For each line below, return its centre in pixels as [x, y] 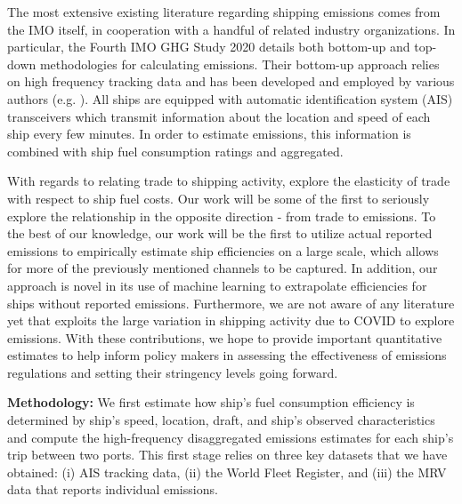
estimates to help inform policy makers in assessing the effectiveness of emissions [227, 355]
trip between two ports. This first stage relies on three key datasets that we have [227, 455]
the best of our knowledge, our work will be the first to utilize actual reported [220, 233]
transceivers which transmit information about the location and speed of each [219, 116]
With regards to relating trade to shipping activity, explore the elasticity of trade [229, 181]
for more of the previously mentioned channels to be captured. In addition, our [223, 268]
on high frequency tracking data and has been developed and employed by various [231, 81]
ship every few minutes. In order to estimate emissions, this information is [209, 134]
